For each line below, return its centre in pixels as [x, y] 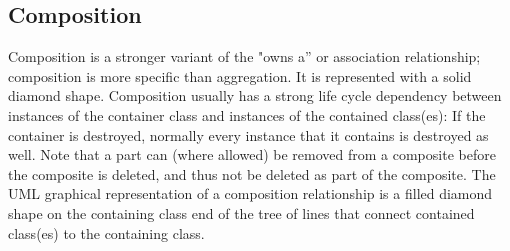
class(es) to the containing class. [106, 232]
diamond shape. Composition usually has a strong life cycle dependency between [255, 95]
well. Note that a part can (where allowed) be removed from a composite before [252, 154]
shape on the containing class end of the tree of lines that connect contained [241, 212]
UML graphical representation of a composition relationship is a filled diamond [250, 193]
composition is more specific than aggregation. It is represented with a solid [240, 75]
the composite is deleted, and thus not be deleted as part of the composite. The [252, 173]
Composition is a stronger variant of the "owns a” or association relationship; [244, 56]
